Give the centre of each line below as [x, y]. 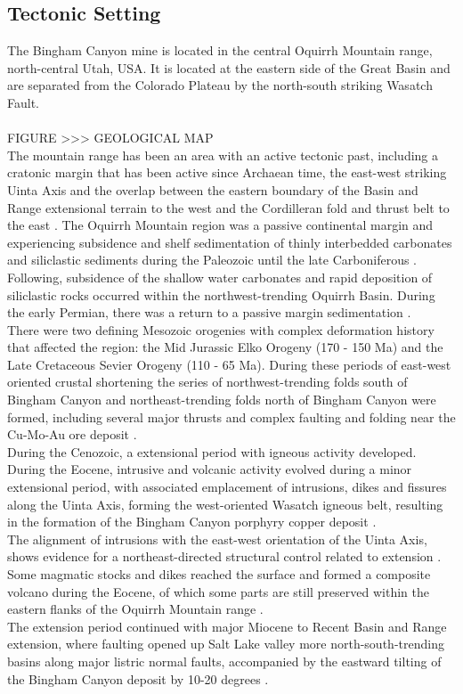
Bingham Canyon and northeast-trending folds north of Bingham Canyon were [222, 400]
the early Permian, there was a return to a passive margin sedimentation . [209, 312]
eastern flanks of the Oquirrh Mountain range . [135, 609]
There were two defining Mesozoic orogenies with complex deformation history [221, 329]
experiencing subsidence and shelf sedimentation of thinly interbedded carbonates [230, 242]
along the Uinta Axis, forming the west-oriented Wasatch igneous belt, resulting [225, 504]
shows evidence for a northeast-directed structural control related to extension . [224, 556]
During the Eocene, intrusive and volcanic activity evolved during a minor [210, 469]
